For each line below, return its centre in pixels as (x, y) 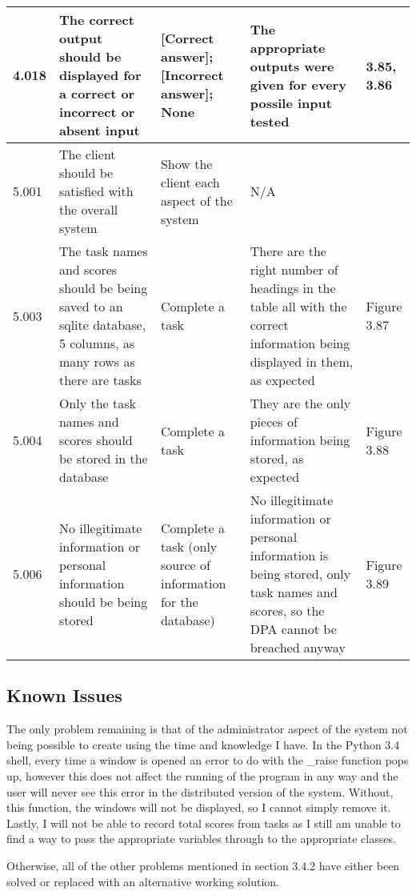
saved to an (91, 306)
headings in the (293, 288)
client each (190, 182)
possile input (291, 102)
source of (185, 564)
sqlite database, (102, 325)
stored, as (277, 458)
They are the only (300, 403)
